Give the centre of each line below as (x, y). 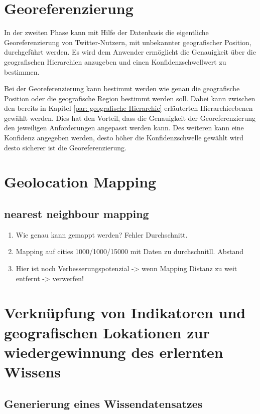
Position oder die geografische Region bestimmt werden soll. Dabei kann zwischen (130, 98)
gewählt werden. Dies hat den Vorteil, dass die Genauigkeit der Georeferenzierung (130, 118)
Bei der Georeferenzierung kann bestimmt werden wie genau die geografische (122, 88)
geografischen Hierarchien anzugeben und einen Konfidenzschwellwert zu (115, 61)
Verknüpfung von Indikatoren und (125, 313)
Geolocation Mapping (80, 182)
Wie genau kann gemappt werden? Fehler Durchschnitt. (102, 234)
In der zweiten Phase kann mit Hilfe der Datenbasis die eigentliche (106, 32)
